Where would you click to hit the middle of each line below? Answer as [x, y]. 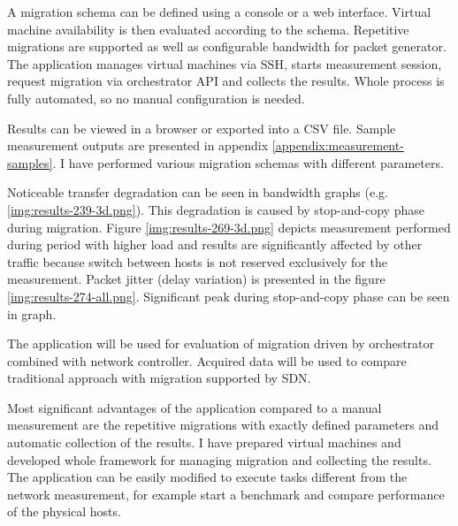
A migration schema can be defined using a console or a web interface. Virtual [219, 11]
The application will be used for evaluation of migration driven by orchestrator [221, 343]
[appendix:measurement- [338, 145]
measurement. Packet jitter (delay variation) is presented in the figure [196, 279]
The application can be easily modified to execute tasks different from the [207, 477]
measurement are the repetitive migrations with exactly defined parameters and [223, 425]
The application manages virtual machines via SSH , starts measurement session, [225, 63]
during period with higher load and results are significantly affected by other [215, 244]
